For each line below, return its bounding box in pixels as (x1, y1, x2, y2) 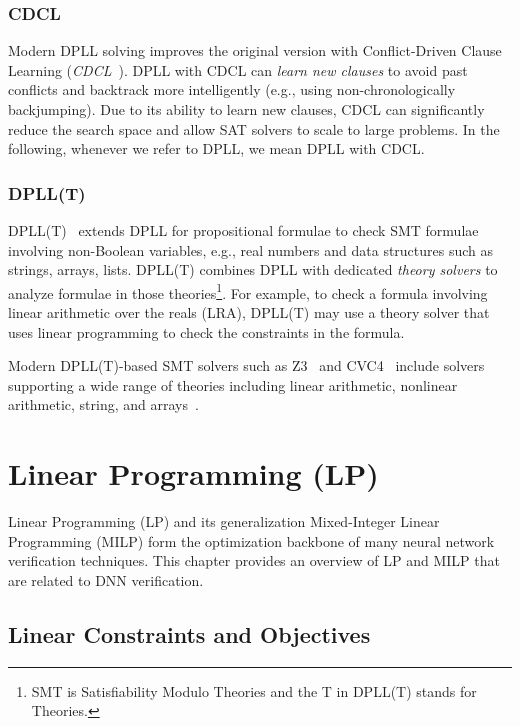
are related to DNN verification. (8, 569, 204, 590)
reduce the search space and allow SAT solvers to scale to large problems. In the (8, 118, 500, 139)
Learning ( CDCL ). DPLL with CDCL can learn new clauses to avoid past (8, 59, 468, 80)
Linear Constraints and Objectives (8, 618, 371, 649)
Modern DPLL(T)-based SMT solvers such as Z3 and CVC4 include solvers (8, 355, 485, 376)
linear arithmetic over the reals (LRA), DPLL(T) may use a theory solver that (8, 302, 490, 323)
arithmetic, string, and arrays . (8, 394, 199, 415)
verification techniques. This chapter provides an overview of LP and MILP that (8, 550, 500, 571)
